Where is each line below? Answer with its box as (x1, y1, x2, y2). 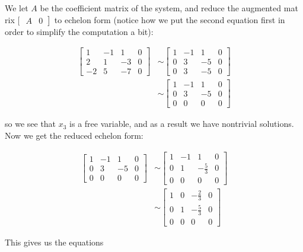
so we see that (5, 117, 56, 130)
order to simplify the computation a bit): (5, 25, 154, 37)
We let (5, 2, 28, 14)
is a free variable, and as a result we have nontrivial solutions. (69, 117, 294, 130)
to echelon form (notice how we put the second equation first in (54, 13, 285, 25)
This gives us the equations (5, 235, 104, 248)
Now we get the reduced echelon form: (5, 129, 143, 142)
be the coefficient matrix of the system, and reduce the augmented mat (40, 2, 298, 14)
